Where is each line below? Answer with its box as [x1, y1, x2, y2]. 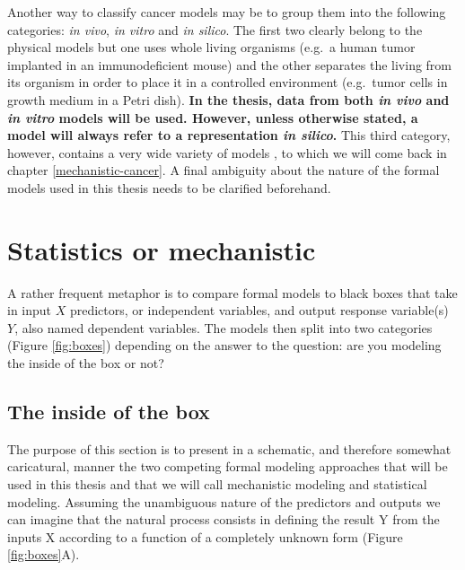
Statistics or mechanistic [7, 231, 316, 267]
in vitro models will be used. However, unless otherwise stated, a [7, 108, 418, 127]
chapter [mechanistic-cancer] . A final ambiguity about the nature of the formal [7, 161, 440, 180]
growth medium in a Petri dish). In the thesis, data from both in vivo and [7, 90, 450, 109]
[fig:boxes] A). [7, 545, 80, 564]
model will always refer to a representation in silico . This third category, [7, 126, 451, 145]
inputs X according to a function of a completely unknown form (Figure [7, 527, 403, 546]
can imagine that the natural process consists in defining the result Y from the [7, 510, 440, 529]
